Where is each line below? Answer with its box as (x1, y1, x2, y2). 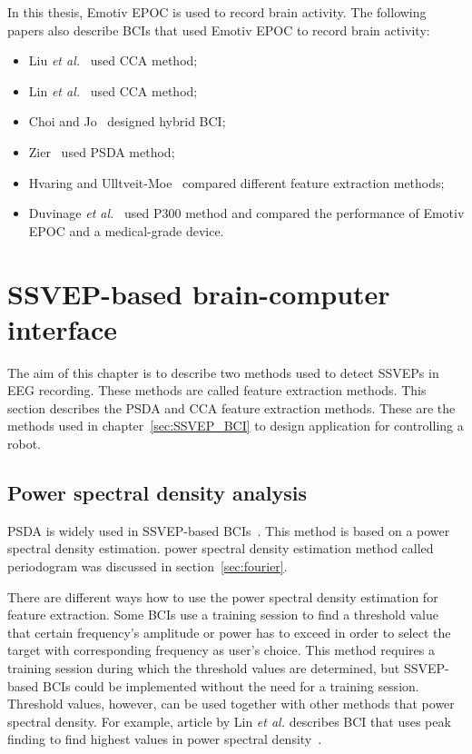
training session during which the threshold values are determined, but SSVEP (7, 658, 446, 677)
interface (7, 310, 118, 347)
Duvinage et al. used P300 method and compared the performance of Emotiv (28, 203, 465, 223)
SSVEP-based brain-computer (7, 274, 390, 312)
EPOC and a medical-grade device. (28, 221, 224, 240)
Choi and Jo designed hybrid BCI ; (28, 112, 226, 131)
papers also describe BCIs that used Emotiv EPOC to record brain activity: (7, 20, 430, 39)
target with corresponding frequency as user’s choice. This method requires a (7, 640, 435, 660)
